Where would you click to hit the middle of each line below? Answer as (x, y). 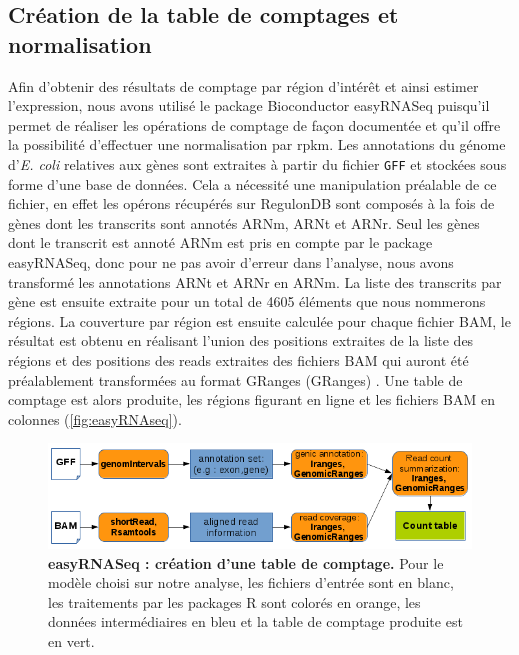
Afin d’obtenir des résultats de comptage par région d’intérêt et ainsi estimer (243, 85)
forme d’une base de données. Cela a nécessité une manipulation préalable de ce (252, 183)
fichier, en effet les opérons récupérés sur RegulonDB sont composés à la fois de (251, 203)
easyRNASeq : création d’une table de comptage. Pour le (246, 562)
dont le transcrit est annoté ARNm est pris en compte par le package (220, 242)
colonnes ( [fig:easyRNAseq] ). (95, 418)
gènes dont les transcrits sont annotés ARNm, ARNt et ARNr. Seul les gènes (244, 222)
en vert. (71, 640)
